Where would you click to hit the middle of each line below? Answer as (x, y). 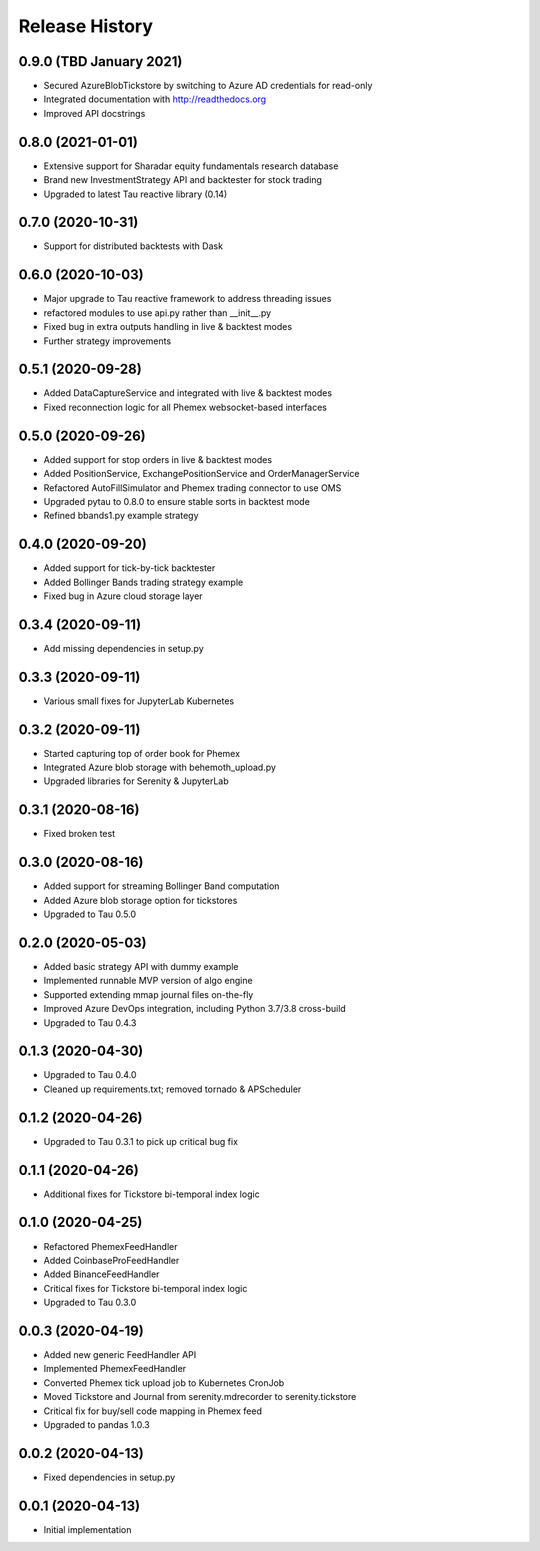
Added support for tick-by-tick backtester (129, 568)
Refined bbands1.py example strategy (121, 516)
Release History (86, 26)
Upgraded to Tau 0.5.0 (90, 914)
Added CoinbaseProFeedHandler (111, 1260)
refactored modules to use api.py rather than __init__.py (157, 312)
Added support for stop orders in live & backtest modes (158, 459)
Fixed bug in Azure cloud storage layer (123, 596)
